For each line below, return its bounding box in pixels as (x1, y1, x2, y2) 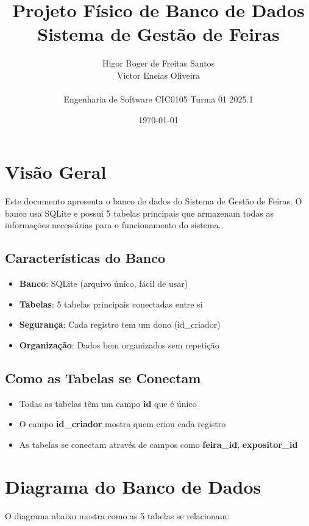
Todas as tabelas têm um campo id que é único (19, 397, 197, 409)
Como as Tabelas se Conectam (5, 368, 201, 387)
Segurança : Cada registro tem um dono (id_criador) (19, 318, 221, 331)
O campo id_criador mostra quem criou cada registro (19, 417, 226, 430)
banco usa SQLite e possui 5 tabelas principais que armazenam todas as (5, 206, 274, 219)
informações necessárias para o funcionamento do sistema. (5, 218, 221, 231)
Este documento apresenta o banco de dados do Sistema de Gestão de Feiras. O (5, 195, 302, 207)
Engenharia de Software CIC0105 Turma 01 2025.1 (63, 93, 254, 106)
